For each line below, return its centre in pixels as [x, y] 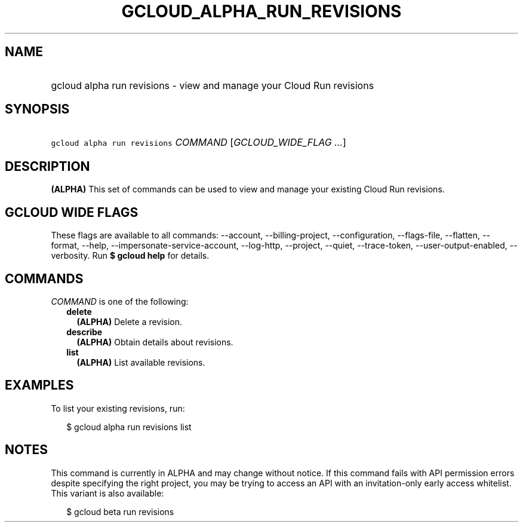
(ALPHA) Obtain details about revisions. [155, 342]
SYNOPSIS [37, 109]
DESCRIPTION [47, 166]
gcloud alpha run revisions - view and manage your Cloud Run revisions [213, 85]
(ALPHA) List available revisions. [141, 362]
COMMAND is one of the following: [120, 301]
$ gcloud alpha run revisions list [129, 427]
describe [84, 332]
